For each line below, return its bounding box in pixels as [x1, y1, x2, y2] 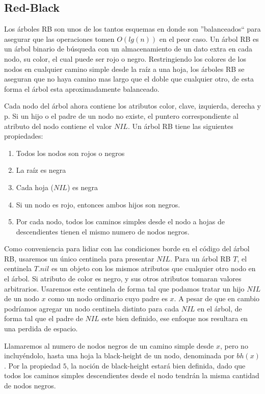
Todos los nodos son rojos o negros [16, 147, 125, 158]
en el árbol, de [197, 303, 242, 313]
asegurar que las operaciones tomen [4, 33, 115, 44]
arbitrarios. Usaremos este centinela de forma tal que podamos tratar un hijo [4, 283, 245, 294]
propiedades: [4, 130, 43, 141]
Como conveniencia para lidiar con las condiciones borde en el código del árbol [4, 243, 250, 254]
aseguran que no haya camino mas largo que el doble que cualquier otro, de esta [4, 73, 254, 84]
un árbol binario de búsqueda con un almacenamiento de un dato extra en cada [4, 43, 253, 54]
